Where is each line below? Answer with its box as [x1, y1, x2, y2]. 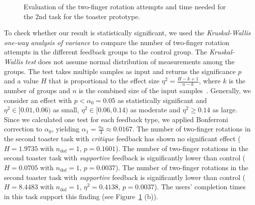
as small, [53, 104, 79, 115]
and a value [4, 76, 39, 86]
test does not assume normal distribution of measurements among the [25, 56, 235, 66]
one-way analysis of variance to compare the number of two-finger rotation [4, 37, 229, 47]
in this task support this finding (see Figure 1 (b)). [4, 191, 158, 201]
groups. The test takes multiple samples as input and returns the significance [4, 66, 236, 76]
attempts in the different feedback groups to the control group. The [4, 47, 207, 57]
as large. [212, 104, 238, 115]
